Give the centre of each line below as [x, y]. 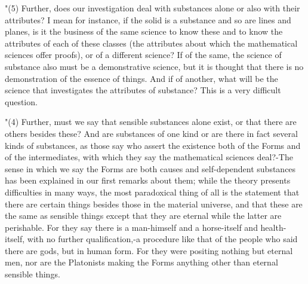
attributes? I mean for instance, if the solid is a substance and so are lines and [148, 19]
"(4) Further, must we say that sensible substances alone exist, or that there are [151, 122]
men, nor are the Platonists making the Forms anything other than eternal [141, 262]
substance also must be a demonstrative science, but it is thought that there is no [154, 66]
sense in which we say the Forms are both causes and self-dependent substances [150, 168]
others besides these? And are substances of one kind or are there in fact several [151, 133]
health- [273, 227]
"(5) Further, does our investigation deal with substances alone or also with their [153, 8]
